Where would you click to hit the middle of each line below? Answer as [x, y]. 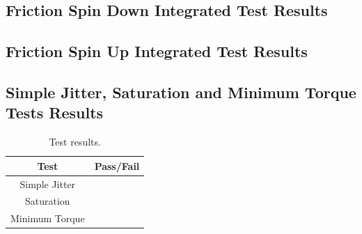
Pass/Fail [117, 165]
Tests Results [55, 112]
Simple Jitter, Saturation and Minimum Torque [181, 92]
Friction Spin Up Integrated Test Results [157, 51]
